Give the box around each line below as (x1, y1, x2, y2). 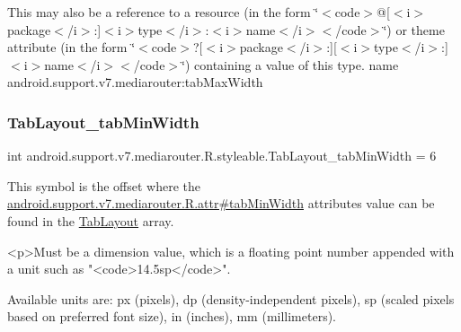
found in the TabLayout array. (7, 211, 174, 230)
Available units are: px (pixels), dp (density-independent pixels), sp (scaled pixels (7, 289, 455, 308)
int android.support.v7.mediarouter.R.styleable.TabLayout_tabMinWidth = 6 (7, 146, 437, 165)
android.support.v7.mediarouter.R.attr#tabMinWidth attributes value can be (7, 194, 435, 213)
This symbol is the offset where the (7, 176, 200, 195)
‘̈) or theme (383, 20, 445, 39)
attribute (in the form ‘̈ (7, 38, 136, 57)
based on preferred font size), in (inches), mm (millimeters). (7, 307, 337, 326)
